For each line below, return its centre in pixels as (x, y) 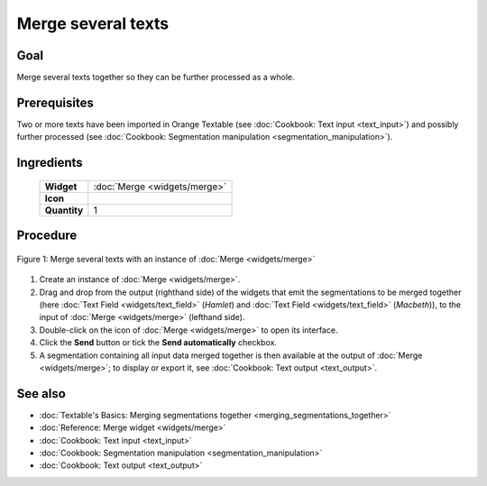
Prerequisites (55, 102)
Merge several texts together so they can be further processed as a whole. (156, 78)
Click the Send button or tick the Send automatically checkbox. (158, 343)
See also (41, 394)
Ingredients (50, 163)
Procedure (47, 236)
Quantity (64, 210)
